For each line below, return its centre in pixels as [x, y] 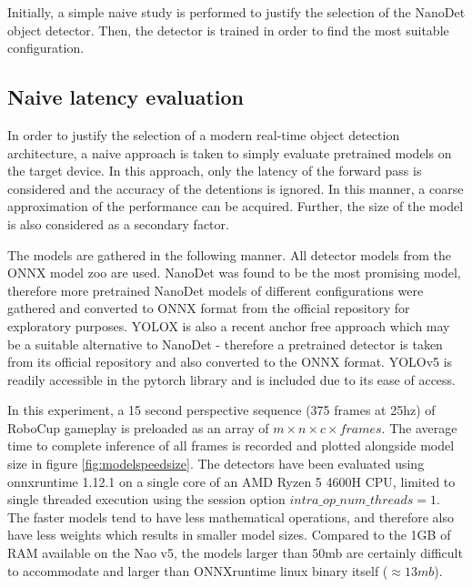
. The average [419, 427]
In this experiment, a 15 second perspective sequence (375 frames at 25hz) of [221, 410]
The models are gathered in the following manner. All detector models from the [229, 254]
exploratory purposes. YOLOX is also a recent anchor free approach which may [229, 325]
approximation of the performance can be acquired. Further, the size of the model [236, 206]
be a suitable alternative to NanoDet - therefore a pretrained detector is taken [225, 344]
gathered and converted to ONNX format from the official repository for [209, 308]
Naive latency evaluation [126, 97]
